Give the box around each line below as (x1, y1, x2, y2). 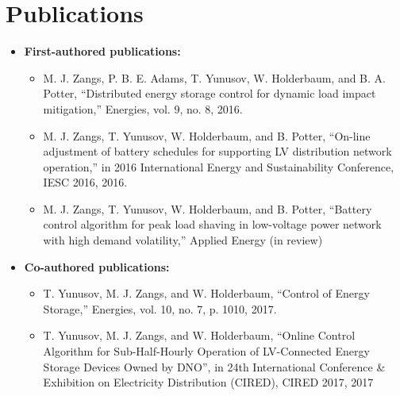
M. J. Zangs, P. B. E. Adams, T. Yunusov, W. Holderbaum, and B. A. (43, 69, 386, 86)
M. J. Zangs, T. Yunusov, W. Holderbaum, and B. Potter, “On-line (43, 127, 371, 144)
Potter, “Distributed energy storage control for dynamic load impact (43, 85, 376, 102)
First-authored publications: (24, 43, 181, 60)
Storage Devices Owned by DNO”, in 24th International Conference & (43, 358, 386, 375)
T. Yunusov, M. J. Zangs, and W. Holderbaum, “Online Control (43, 327, 356, 344)
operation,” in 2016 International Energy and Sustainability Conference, (43, 158, 394, 175)
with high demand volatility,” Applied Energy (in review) (43, 232, 323, 248)
